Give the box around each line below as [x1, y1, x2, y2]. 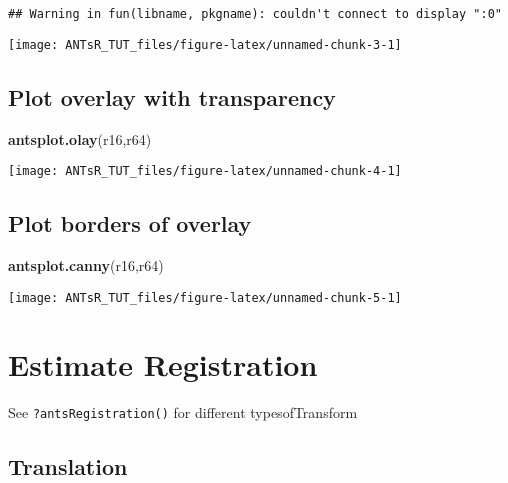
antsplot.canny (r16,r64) [8, 254, 164, 275]
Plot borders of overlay [8, 208, 252, 239]
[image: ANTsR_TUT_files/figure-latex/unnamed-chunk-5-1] [8, 290, 402, 305]
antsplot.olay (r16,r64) [8, 128, 152, 149]
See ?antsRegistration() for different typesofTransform [8, 402, 358, 423]
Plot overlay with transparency [8, 81, 336, 112]
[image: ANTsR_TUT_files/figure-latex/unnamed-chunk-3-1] [8, 37, 402, 52]
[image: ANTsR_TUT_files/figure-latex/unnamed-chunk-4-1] [8, 164, 402, 179]
